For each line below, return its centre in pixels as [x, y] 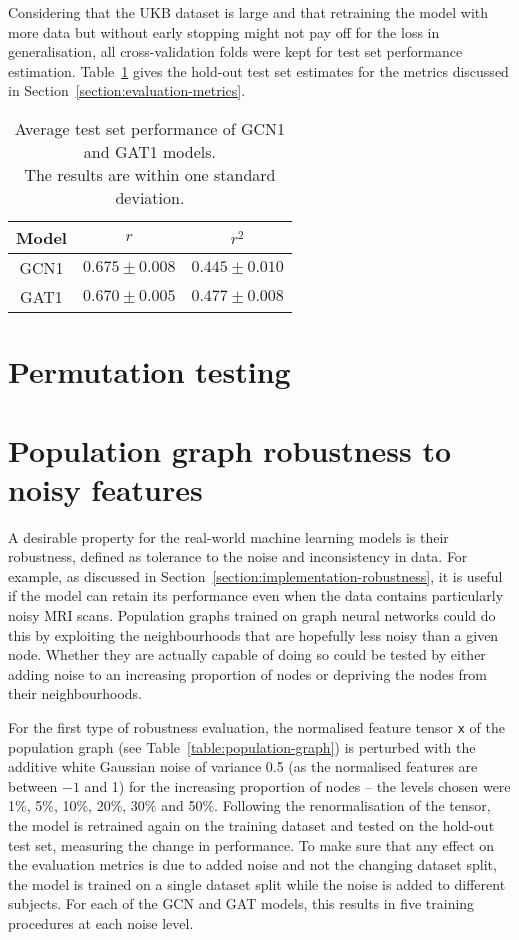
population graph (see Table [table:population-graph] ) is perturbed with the [242, 746]
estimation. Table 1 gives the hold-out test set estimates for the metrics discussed [258, 70]
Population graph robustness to [230, 449]
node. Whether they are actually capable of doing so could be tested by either [247, 654]
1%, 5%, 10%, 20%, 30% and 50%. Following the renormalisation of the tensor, [249, 805]
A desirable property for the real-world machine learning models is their [228, 536]
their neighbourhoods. [75, 693]
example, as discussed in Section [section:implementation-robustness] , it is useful [255, 575]
